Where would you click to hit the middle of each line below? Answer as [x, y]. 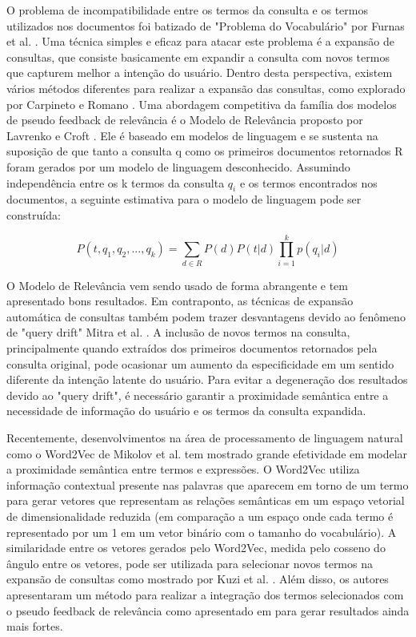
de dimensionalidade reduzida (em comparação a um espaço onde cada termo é [200, 516]
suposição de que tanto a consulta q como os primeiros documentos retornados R [205, 151]
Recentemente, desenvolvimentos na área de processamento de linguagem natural [205, 437]
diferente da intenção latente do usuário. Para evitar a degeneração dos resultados [207, 379]
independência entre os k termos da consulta [116, 182]
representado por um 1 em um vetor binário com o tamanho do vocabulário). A [202, 532]
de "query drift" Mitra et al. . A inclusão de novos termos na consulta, [178, 332]
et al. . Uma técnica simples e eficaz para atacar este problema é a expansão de [200, 41]
